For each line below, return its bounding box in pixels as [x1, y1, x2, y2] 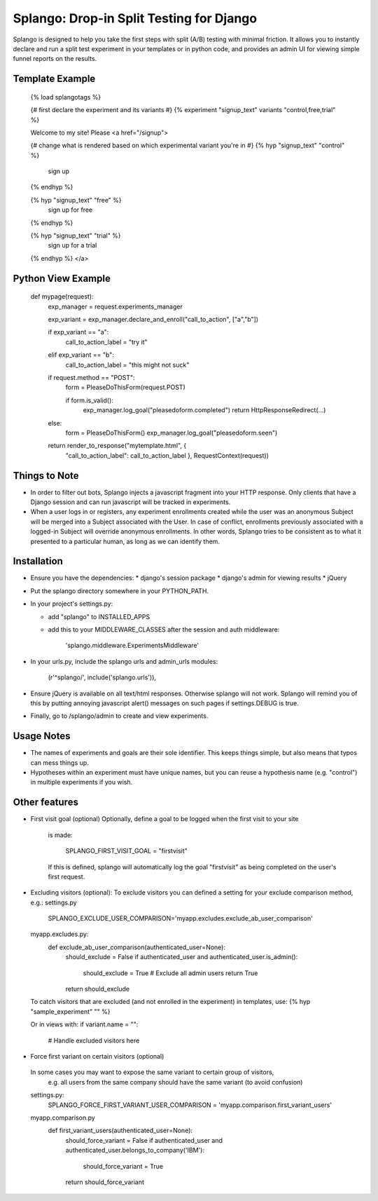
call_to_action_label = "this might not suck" [65, 360, 190, 369]
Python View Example [13, 272, 111, 284]
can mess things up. [30, 758, 89, 767]
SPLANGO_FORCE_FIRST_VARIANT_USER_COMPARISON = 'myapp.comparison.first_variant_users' [48, 1101, 332, 1109]
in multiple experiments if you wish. [30, 778, 133, 787]
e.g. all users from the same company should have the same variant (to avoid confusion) [48, 1078, 303, 1086]
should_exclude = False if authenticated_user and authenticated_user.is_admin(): [65, 953, 298, 961]
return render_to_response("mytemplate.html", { [48, 442, 187, 450]
